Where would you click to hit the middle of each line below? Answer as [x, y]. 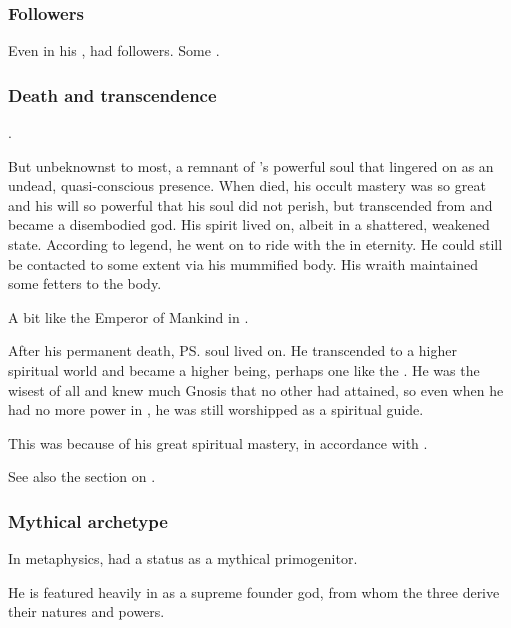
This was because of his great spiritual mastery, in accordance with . [218, 442]
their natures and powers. [86, 611]
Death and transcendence [112, 94]
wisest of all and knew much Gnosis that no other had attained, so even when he [256, 389]
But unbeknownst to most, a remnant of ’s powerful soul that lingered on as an [251, 165]
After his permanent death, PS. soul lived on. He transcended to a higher [232, 350]
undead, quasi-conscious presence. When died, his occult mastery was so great [247, 185]
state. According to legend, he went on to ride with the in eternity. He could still [255, 244]
